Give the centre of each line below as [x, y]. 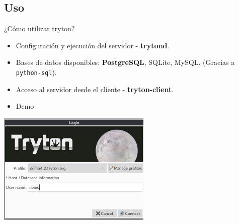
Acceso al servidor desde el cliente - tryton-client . [95, 89]
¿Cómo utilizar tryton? [39, 28]
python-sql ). [36, 72]
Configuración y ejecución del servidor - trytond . [93, 45]
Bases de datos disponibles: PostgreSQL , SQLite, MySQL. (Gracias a [125, 62]
